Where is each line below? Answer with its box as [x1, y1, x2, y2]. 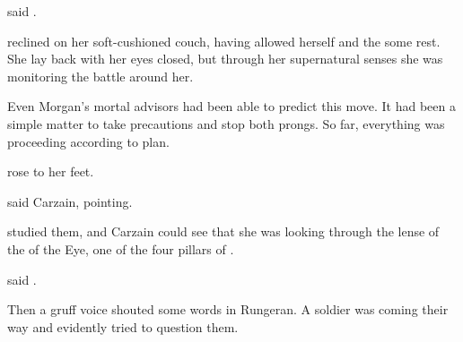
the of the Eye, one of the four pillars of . [7, 239, 234, 258]
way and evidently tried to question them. [7, 317, 239, 336]
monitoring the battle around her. [7, 66, 194, 85]
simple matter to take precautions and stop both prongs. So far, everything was [7, 114, 445, 133]
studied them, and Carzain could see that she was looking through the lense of [7, 222, 440, 241]
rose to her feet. [7, 162, 94, 181]
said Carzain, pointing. [7, 192, 133, 210]
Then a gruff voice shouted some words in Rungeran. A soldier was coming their [7, 300, 449, 319]
